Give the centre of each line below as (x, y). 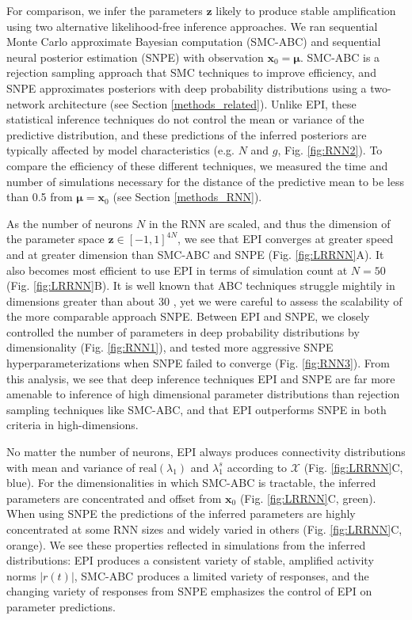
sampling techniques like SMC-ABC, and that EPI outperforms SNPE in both (196, 409)
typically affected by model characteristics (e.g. (120, 150)
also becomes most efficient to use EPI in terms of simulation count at (177, 270)
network (26, 103)
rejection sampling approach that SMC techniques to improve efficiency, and (191, 72)
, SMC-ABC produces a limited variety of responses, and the (221, 575)
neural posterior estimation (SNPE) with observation (135, 57)
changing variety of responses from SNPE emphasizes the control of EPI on (189, 591)
